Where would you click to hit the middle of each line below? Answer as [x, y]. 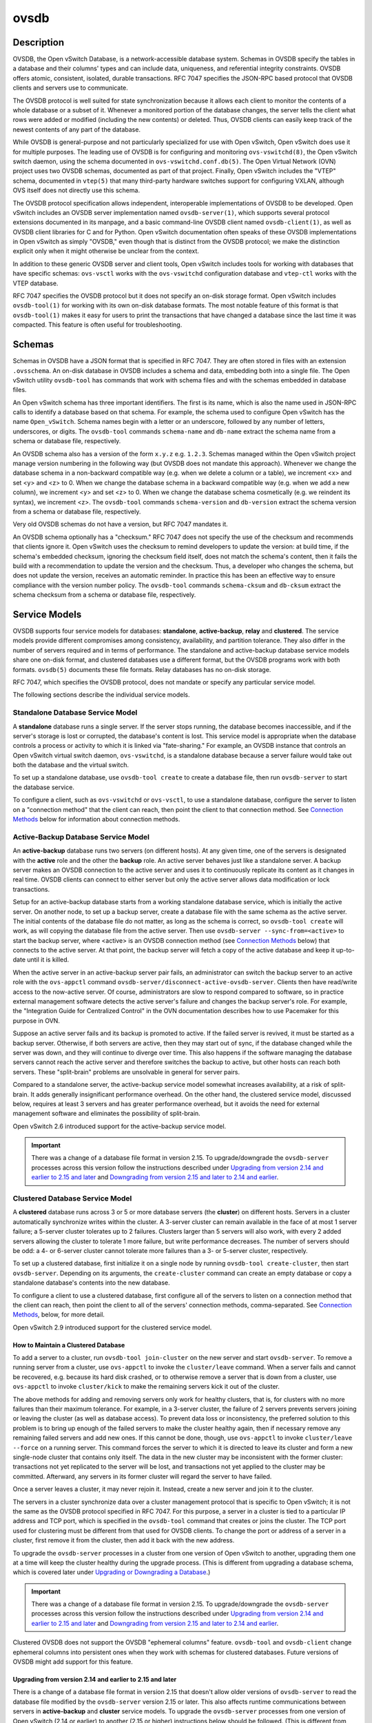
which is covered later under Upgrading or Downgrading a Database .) [112, 1572]
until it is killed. [48, 960]
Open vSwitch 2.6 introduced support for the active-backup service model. [120, 1126]
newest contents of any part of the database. [77, 129]
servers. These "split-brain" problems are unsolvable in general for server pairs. [126, 1072]
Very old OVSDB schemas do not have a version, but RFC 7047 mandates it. [121, 524]
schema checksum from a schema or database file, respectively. [104, 595]
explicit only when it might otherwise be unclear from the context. [106, 251]
